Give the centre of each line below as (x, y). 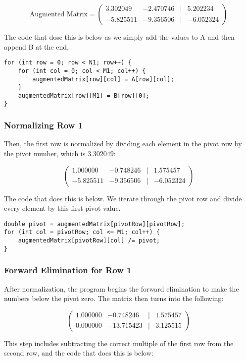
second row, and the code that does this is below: (79, 353)
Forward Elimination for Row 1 (68, 270)
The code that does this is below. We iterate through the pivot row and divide (123, 198)
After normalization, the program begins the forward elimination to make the (122, 288)
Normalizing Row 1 (44, 125)
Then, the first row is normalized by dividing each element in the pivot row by (123, 144)
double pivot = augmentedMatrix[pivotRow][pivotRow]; (95, 224)
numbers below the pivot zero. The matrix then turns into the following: (114, 298)
